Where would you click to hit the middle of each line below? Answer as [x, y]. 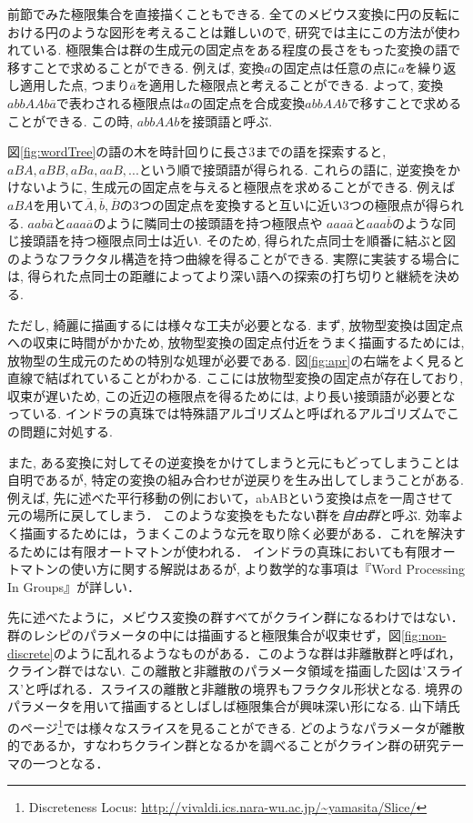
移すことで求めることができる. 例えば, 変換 [136, 67]
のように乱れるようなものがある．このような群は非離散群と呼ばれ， [257, 652]
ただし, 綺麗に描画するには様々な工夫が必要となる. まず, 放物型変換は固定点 [236, 324]
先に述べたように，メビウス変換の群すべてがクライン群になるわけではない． [236, 617]
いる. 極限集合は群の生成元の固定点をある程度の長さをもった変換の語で [247, 50]
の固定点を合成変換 [248, 102]
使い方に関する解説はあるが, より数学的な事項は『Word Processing [267, 569]
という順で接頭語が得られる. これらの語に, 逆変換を [293, 169]
